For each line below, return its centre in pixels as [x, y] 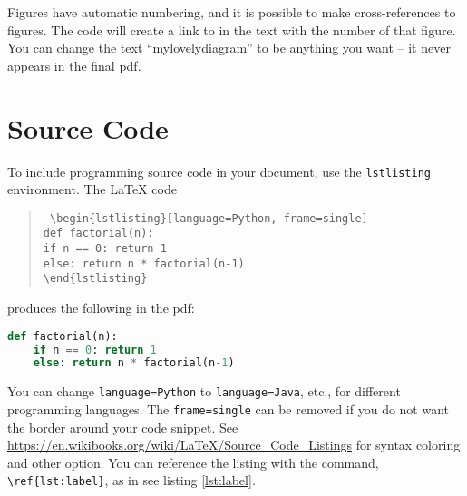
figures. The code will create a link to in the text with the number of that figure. [232, 29]
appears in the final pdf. [74, 65]
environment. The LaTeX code [92, 189]
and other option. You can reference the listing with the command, [193, 462]
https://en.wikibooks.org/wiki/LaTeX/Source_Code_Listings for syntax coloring [234, 445]
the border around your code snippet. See [123, 427]
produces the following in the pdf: [101, 308]
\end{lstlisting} [95, 279]
